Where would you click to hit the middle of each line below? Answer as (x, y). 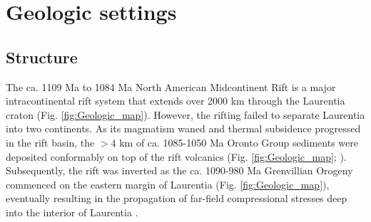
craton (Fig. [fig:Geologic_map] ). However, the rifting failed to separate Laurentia (185, 114)
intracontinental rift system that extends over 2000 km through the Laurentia (176, 101)
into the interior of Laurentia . (72, 212)
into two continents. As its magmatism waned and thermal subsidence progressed (183, 128)
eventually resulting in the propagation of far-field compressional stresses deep (177, 198)
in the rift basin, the (50, 142)
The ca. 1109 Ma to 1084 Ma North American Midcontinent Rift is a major (171, 86)
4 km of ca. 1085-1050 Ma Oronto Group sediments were (234, 142)
